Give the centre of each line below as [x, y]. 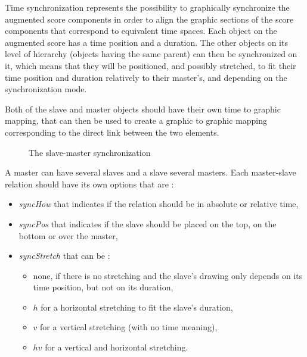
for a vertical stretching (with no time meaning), [129, 327]
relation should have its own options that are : [89, 184]
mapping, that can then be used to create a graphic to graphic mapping [136, 120]
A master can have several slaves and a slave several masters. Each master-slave [151, 172]
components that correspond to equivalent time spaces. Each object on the [141, 31]
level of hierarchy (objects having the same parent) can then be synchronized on [151, 54]
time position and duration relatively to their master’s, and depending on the [146, 77]
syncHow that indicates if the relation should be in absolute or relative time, [159, 204]
